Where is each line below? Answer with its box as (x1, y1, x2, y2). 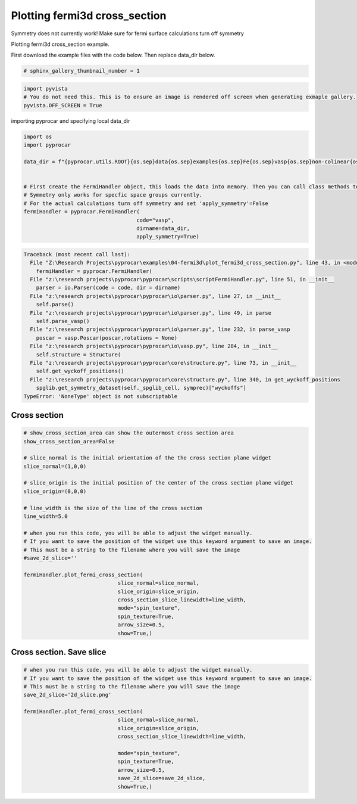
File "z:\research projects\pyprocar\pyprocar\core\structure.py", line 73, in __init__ (30, 359, 297, 366)
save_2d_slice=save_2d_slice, (117, 775, 206, 782)
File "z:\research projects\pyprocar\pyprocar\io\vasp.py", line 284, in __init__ (30, 343, 278, 350)
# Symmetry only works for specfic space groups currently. (23, 191, 203, 198)
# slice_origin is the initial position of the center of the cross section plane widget (23, 480, 294, 486)
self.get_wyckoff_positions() (36, 368, 124, 375)
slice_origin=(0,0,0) (23, 488, 87, 495)
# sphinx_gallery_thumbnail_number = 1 (23, 67, 140, 74)
